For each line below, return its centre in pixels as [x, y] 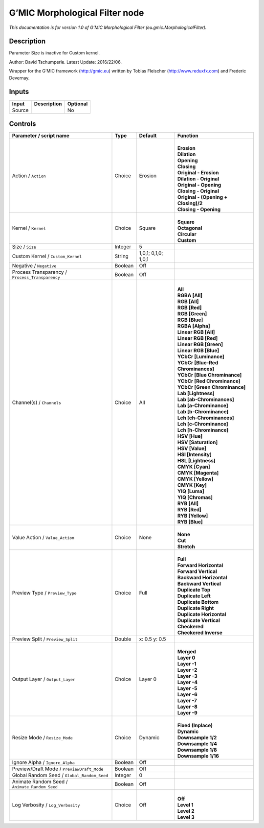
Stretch [186, 547]
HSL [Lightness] [196, 461]
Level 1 [185, 805]
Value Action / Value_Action [43, 538]
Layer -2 [187, 670]
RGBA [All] [190, 295]
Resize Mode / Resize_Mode [42, 738]
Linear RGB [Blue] [198, 351]
